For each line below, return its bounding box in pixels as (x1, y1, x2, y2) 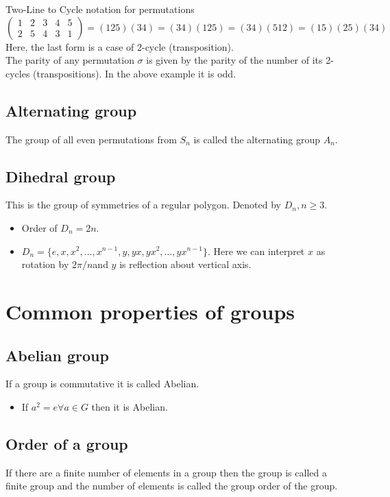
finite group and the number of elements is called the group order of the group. (5, 478, 338, 493)
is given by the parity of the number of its (146, 53, 323, 67)
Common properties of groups (5, 297, 295, 325)
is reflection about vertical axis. (119, 257, 252, 271)
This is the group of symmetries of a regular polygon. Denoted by (5, 197, 281, 212)
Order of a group (5, 433, 128, 454)
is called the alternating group (193, 132, 320, 146)
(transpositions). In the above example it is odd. (33, 66, 236, 80)
